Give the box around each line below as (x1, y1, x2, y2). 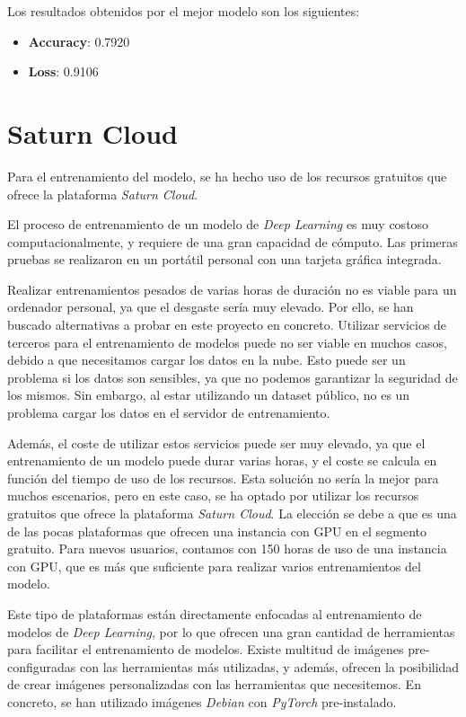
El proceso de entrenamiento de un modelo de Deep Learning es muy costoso (7, 215, 429, 234)
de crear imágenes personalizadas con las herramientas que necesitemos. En (7, 675, 421, 694)
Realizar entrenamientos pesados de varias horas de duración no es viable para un (7, 279, 457, 298)
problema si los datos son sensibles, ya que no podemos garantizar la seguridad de (7, 367, 458, 386)
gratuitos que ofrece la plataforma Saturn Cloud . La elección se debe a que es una (7, 504, 457, 522)
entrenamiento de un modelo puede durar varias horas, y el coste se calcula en (7, 451, 437, 470)
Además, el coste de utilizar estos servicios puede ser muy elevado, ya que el (7, 433, 426, 452)
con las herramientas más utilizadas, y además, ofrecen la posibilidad (80, 657, 460, 676)
